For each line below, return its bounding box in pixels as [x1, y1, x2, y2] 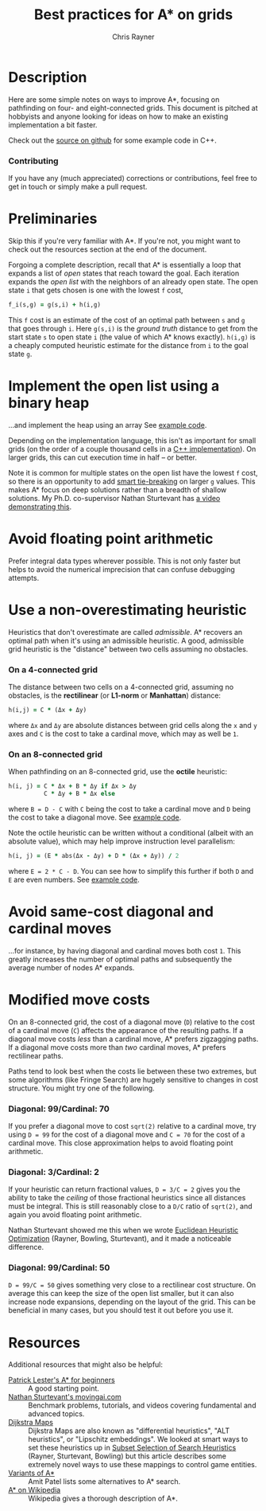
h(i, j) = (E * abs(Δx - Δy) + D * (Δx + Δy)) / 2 [8, 851, 179, 859]
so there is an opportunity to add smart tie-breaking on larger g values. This [8, 476, 256, 486]
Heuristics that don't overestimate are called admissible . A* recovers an [8, 627, 243, 636]
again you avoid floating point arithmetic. [8, 1210, 142, 1219]
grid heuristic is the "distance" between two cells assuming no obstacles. [8, 644, 249, 654]
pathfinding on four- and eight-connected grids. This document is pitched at [8, 103, 258, 112]
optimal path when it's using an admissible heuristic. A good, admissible [8, 636, 245, 645]
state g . [8, 349, 33, 358]
